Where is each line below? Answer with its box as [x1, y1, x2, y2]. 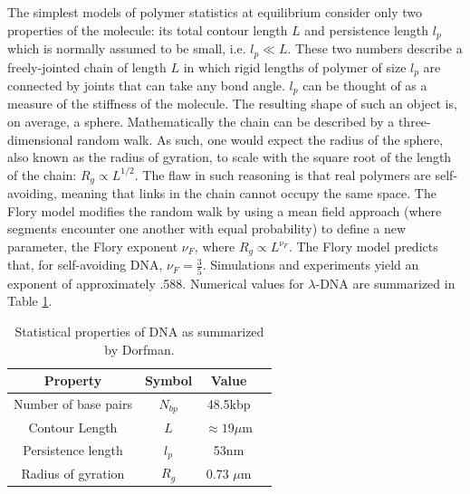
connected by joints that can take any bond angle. [7, 75, 285, 94]
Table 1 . [7, 291, 53, 310]
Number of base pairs [14, 394, 132, 413]
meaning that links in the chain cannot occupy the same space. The [61, 184, 436, 203]
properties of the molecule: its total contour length [7, 20, 288, 39]
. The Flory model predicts [288, 237, 438, 256]
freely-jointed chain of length [7, 57, 167, 76]
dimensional [7, 129, 73, 148]
